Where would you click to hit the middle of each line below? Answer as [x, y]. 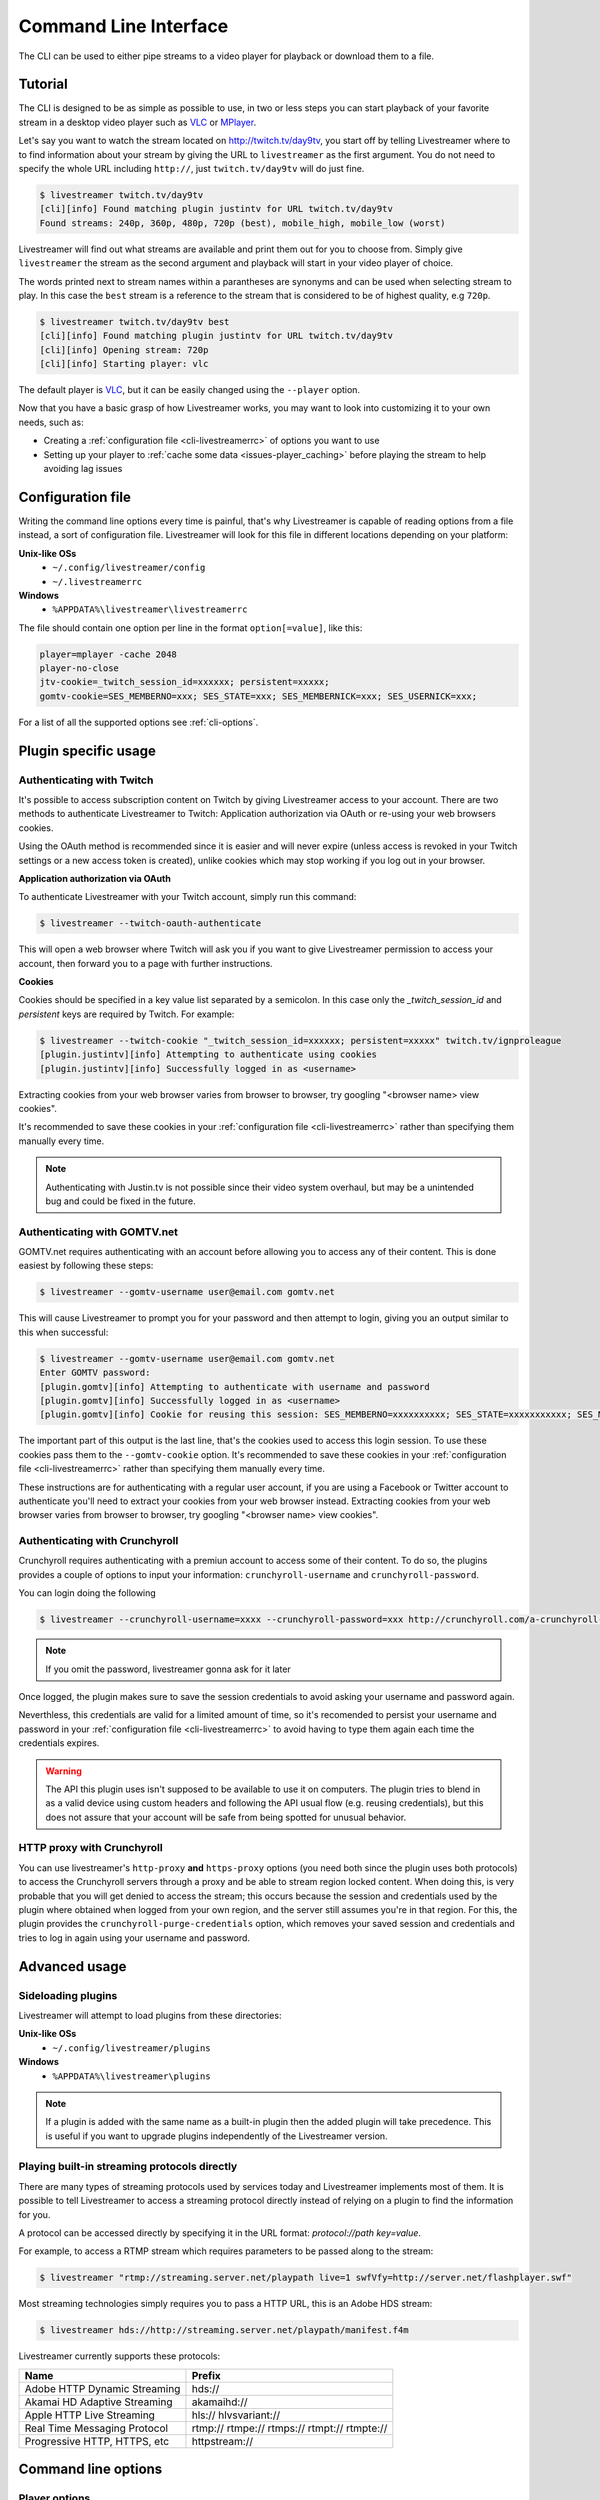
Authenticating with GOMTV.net [98, 1232]
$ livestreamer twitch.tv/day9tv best [134, 321]
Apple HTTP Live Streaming [89, 2415]
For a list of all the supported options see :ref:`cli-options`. [138, 722]
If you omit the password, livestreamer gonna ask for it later [168, 1669]
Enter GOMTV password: [95, 1373]
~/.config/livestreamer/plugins [131, 2048]
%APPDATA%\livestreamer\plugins [131, 2076]
